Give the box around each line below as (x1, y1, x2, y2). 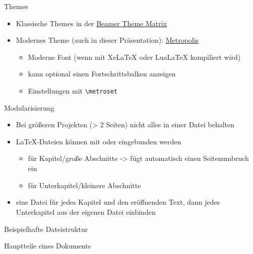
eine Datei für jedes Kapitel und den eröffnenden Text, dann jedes (16, 197, 220, 207)
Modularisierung (4, 102, 54, 113)
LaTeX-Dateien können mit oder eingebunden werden (16, 136, 181, 146)
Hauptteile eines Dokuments (4, 240, 91, 251)
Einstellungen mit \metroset (28, 85, 118, 96)
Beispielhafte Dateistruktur (4, 223, 88, 234)
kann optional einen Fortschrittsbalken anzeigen (28, 68, 176, 79)
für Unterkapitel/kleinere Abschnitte (28, 180, 141, 190)
